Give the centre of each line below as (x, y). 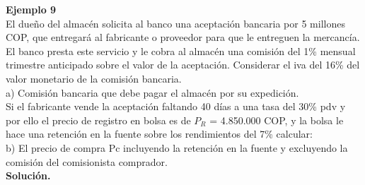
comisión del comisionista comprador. (87, 161)
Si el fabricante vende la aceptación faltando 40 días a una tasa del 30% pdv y (176, 106)
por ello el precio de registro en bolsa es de (98, 120)
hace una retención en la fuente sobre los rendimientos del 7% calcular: (159, 134)
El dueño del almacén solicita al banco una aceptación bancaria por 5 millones (175, 23)
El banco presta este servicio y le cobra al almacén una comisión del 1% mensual (181, 50)
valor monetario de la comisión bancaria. (94, 78)
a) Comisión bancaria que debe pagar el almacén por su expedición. (152, 92)
